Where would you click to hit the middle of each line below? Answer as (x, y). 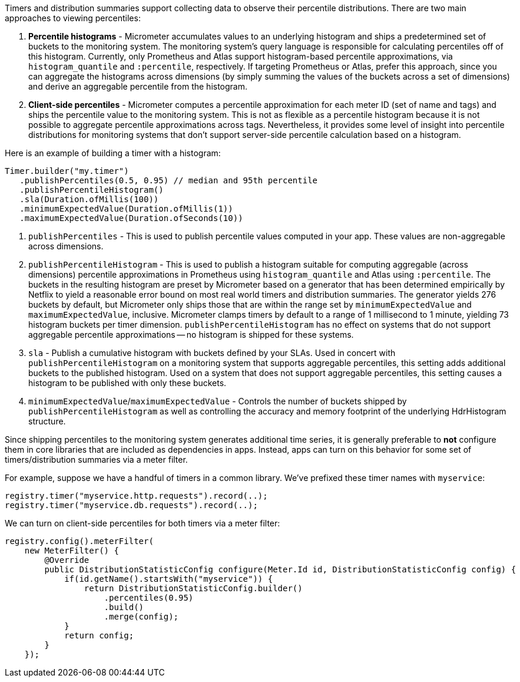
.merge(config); (141, 617)
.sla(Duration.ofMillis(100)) (89, 199)
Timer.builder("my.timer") (67, 171)
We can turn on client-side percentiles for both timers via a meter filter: (143, 523)
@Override (67, 560)
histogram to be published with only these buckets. (127, 383)
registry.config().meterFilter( (79, 541)
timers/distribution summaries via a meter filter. (96, 459)
